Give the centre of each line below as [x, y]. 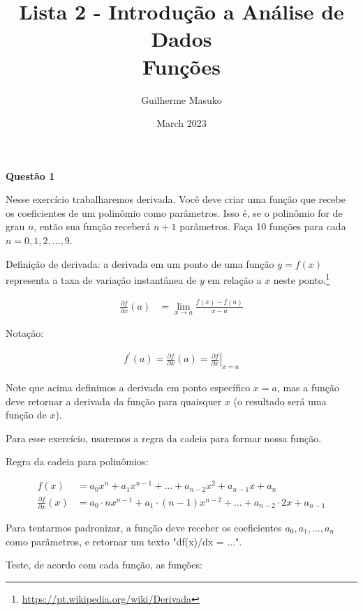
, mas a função [308, 387]
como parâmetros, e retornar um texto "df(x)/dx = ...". [124, 541]
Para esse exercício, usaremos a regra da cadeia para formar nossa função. [164, 438]
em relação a [235, 279]
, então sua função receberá [92, 226]
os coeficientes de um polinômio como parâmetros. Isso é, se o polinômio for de [174, 212]
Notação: [25, 333]
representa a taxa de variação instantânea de [101, 279]
